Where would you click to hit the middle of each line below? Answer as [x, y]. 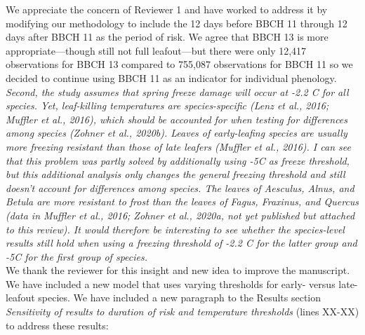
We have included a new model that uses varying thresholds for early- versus [171, 283]
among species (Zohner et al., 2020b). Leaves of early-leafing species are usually [177, 133]
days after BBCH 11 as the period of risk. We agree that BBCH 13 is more [167, 37]
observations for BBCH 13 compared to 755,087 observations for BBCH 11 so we [179, 64]
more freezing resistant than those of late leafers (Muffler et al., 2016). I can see [178, 146]
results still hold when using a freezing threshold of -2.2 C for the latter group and [181, 243]
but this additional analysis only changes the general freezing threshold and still [175, 174]
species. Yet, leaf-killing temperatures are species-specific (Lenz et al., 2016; [167, 105]
